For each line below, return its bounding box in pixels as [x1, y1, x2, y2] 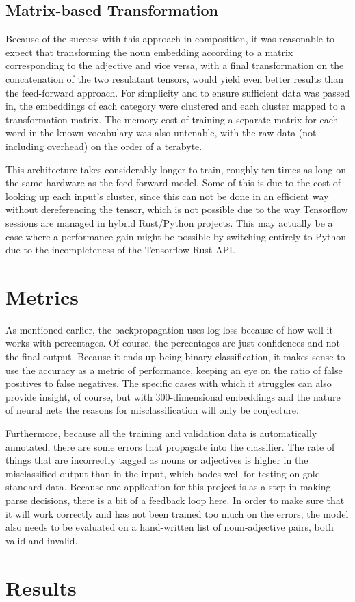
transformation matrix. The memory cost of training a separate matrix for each [5, 112, 339, 126]
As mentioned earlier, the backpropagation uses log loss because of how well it [5, 322, 333, 336]
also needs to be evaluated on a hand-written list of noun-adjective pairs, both [5, 520, 334, 534]
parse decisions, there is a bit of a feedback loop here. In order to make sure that [5, 492, 345, 507]
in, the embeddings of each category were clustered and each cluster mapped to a [5, 99, 346, 113]
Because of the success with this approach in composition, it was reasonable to [5, 32, 335, 46]
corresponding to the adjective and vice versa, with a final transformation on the [5, 58, 344, 73]
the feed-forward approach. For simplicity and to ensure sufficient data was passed [5, 85, 350, 99]
